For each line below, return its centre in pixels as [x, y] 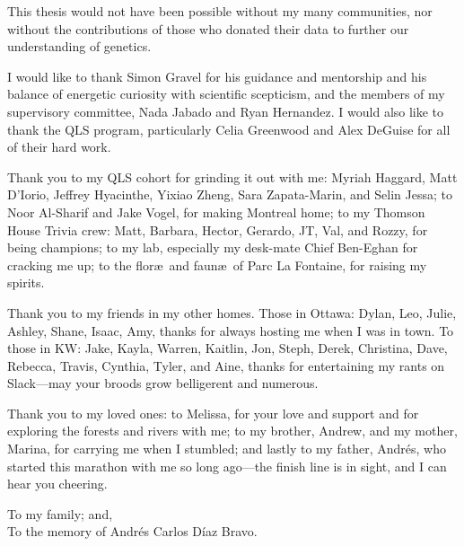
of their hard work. [59, 147]
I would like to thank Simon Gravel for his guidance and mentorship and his [217, 76]
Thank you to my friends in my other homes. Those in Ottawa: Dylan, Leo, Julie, [232, 312]
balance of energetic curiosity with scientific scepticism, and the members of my [226, 94]
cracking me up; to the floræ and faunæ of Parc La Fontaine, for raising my [217, 264]
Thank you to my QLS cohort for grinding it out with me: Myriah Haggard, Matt [232, 176]
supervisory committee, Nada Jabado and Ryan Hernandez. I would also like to [226, 111]
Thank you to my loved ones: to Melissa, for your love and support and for [213, 413]
